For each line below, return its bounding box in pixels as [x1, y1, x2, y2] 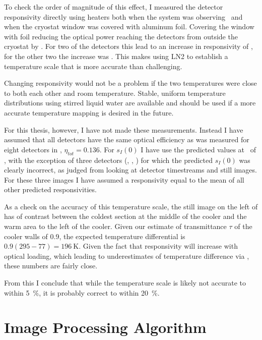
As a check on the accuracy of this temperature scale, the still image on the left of [4, 201, 258, 211]
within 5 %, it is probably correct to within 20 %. [4, 287, 160, 298]
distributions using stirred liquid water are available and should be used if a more [4, 97, 256, 108]
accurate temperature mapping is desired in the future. [4, 107, 174, 118]
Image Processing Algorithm [4, 317, 207, 337]
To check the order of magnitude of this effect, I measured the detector [4, 2, 223, 12]
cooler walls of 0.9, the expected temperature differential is [4, 231, 185, 241]
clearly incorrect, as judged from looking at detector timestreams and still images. [4, 164, 257, 175]
